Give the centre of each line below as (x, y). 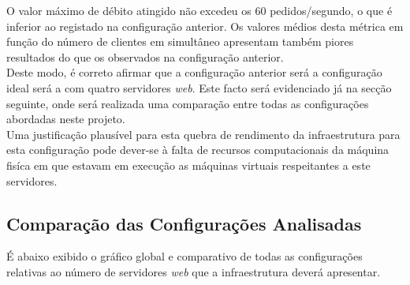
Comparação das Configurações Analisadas (184, 223)
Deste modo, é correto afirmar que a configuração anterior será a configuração (194, 72)
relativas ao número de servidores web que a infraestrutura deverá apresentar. (194, 271)
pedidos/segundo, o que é (331, 10)
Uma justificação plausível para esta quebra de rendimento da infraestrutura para (203, 134)
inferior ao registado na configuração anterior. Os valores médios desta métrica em (205, 26)
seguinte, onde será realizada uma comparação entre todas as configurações (188, 103)
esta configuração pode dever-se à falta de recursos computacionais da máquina (198, 150)
